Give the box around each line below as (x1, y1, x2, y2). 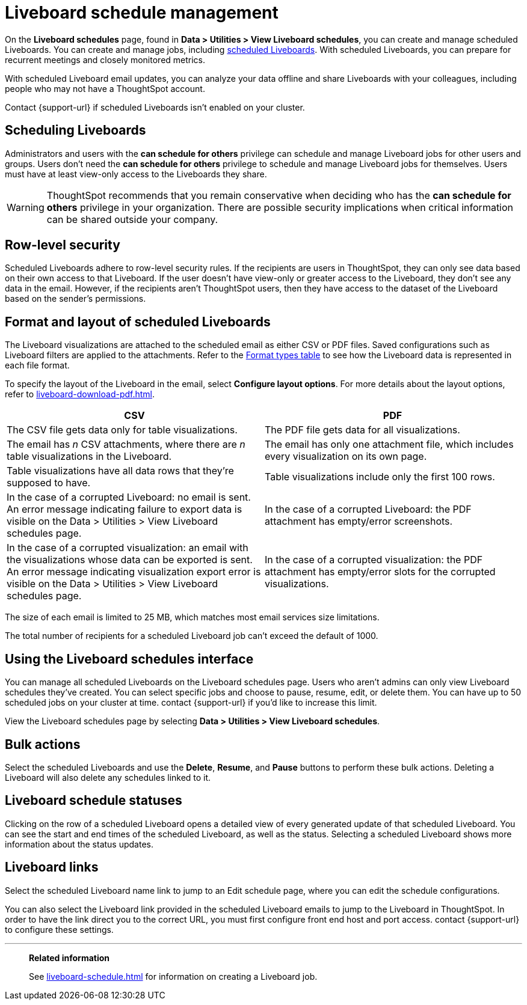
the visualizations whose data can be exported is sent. (7, 554, 253, 566)
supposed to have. (7, 477, 91, 489)
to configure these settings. (5, 924, 114, 935)
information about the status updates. (5, 839, 153, 849)
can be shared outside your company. (46, 213, 218, 225)
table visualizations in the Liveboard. (7, 450, 172, 463)
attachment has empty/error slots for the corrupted (265, 566, 496, 578)
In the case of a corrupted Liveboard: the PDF (265, 503, 472, 516)
